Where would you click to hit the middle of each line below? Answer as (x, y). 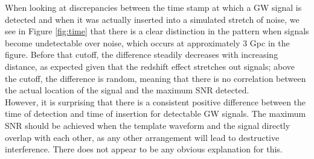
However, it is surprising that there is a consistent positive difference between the (155, 101)
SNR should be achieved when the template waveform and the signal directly (148, 125)
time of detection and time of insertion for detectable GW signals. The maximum (155, 114)
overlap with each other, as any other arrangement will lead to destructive (142, 137)
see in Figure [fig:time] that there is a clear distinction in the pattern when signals (157, 31)
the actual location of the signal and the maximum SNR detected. (127, 90)
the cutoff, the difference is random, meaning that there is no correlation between (155, 78)
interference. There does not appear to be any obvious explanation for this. (144, 149)
